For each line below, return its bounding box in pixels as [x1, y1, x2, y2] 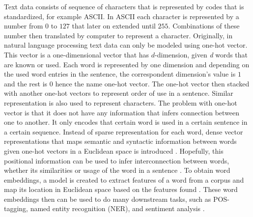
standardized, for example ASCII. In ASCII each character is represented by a [4, 11, 239, 21]
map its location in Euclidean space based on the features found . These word [4, 184, 238, 194]
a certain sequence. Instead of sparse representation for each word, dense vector [4, 126, 243, 136]
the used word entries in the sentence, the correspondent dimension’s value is [4, 69, 236, 79]
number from [4, 21, 43, 31]
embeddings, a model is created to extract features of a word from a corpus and [4, 174, 244, 185]
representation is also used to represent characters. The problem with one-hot [4, 97, 237, 108]
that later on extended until [72, 21, 156, 31]
